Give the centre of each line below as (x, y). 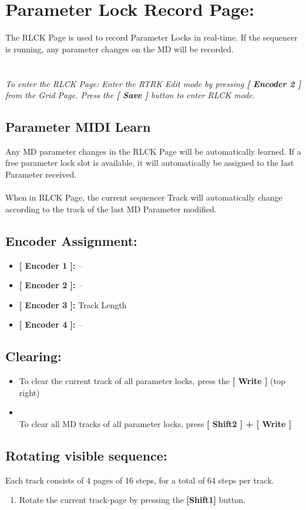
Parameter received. (41, 174)
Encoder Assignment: (71, 240)
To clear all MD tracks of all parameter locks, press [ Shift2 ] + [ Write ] (155, 424)
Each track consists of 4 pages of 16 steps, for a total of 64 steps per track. (140, 480)
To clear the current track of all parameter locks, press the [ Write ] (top (152, 381)
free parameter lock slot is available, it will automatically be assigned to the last (150, 163)
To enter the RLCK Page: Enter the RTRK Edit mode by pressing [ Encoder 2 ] (153, 83)
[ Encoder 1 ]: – (51, 265)
